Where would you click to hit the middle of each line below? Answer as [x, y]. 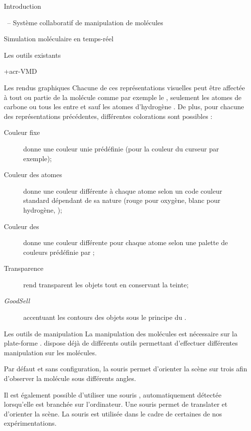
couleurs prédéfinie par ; [59, 252]
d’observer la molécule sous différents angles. [70, 378]
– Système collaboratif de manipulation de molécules [85, 22]
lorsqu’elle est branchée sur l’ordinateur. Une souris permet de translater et [116, 404]
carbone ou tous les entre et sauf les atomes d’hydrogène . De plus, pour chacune [124, 107]
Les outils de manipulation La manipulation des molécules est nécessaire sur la [121, 333]
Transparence [24, 268]
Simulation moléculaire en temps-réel [59, 39]
